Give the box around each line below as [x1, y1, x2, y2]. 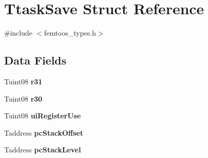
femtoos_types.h [44, 27, 96, 38]
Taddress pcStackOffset [4, 127, 84, 138]
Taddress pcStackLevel [4, 144, 81, 155]
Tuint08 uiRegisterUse [4, 110, 81, 121]
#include [4, 27, 33, 38]
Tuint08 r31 [4, 76, 42, 86]
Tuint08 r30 [4, 93, 42, 104]
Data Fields [4, 52, 67, 68]
